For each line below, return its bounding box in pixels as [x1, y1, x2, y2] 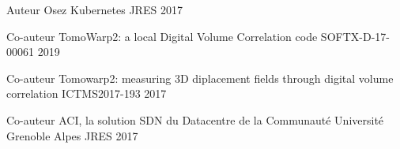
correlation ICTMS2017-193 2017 [6, 85, 167, 102]
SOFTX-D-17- [320, 28, 390, 44]
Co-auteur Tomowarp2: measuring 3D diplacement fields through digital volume [6, 69, 394, 86]
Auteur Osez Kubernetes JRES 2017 [6, 2, 183, 17]
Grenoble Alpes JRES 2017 [6, 127, 138, 143]
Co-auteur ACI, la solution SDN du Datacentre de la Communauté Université [6, 111, 384, 128]
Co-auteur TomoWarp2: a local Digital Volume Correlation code [6, 28, 318, 44]
